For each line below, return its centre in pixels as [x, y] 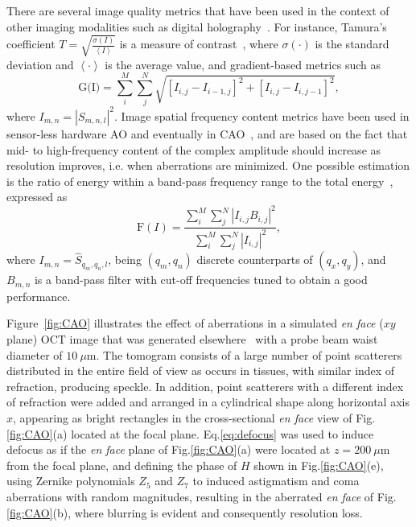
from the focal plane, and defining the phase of [122, 465]
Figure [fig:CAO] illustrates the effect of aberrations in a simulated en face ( [195, 323]
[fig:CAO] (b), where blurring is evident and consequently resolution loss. [185, 512]
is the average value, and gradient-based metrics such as [243, 64]
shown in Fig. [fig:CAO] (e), [319, 465]
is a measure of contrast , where [199, 44]
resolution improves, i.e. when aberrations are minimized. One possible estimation [208, 165]
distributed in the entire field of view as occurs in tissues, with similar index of [201, 371]
